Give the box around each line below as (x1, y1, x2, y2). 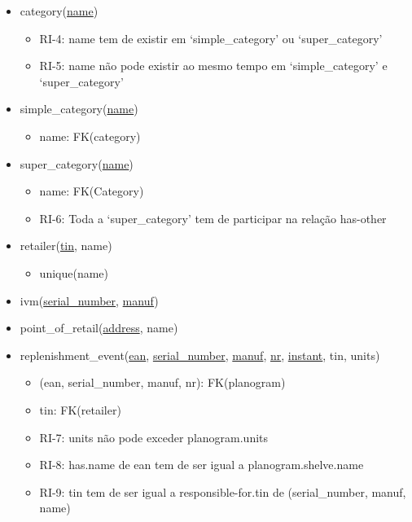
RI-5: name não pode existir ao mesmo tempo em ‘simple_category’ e (39, 57, 388, 74)
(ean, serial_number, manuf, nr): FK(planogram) (39, 374, 286, 391)
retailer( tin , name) (20, 237, 112, 254)
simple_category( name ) (20, 100, 138, 117)
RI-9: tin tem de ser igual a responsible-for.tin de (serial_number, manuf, (39, 483, 406, 500)
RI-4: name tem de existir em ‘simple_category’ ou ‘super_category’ (39, 29, 383, 46)
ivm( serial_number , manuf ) (20, 292, 159, 309)
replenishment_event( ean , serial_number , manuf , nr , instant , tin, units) (20, 346, 380, 363)
